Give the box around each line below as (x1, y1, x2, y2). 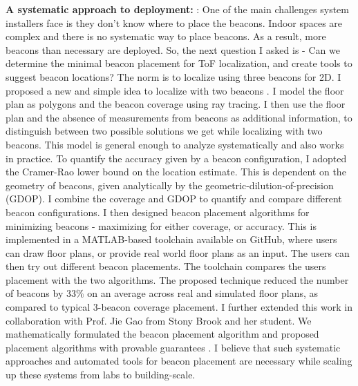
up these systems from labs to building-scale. (6, 367, 196, 382)
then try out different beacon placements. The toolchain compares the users (6, 259, 326, 273)
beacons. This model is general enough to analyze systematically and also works (6, 137, 344, 151)
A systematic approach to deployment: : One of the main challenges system (6, 2, 349, 16)
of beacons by (6, 286, 64, 300)
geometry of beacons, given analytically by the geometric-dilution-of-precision (6, 177, 334, 192)
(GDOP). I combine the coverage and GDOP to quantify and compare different (6, 191, 342, 206)
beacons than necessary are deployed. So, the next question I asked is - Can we (6, 42, 340, 57)
